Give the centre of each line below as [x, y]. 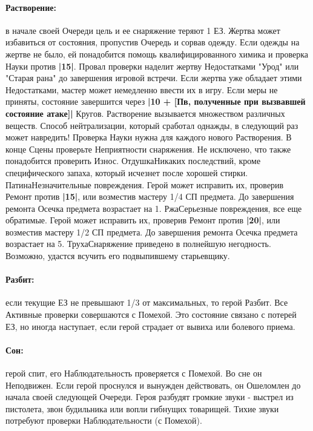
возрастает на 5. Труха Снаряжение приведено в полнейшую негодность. [138, 244]
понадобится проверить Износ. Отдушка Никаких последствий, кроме [133, 161]
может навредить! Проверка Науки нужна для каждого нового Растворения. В [149, 137]
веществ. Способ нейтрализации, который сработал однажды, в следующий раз [152, 125]
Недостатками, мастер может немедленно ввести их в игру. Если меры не [142, 89]
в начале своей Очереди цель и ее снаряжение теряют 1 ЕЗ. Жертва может [143, 30]
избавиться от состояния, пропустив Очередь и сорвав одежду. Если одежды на [153, 42]
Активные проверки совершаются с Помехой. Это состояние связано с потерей [151, 314]
